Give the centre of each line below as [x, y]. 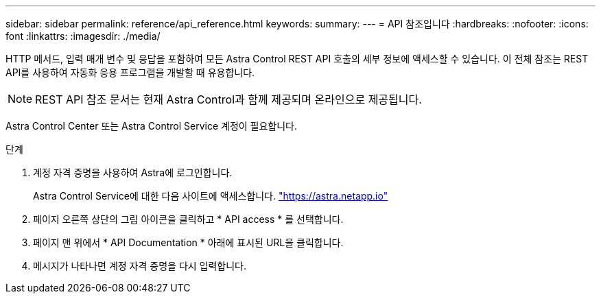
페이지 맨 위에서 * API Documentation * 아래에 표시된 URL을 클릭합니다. [188, 242]
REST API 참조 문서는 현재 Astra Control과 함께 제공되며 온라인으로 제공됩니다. [228, 99]
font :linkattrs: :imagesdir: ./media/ [83, 36]
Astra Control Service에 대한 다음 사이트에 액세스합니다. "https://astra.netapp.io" [211, 196]
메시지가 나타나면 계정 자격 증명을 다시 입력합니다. [140, 266]
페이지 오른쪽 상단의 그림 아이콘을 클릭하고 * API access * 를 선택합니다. [188, 219]
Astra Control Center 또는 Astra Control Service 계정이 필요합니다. [152, 126]
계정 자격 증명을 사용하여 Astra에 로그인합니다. [133, 172]
